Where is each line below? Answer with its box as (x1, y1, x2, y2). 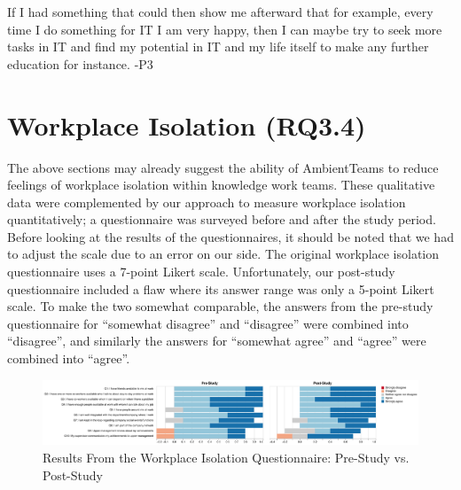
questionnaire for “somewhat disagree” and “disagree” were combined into (7, 314, 409, 332)
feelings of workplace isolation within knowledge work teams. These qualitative (7, 175, 435, 194)
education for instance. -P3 (7, 54, 153, 73)
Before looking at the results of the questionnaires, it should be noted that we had (7, 227, 454, 245)
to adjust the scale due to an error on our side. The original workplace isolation (7, 245, 440, 263)
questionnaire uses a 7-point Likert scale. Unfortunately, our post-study (7, 262, 395, 281)
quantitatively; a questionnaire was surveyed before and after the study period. (7, 210, 436, 229)
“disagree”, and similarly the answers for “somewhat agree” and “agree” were (7, 331, 426, 350)
